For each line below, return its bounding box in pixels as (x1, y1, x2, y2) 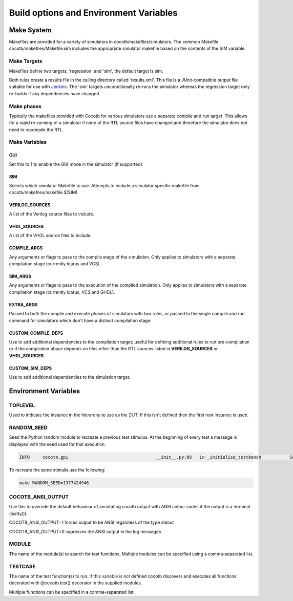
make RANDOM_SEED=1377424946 (19, 480, 89, 486)
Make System (9, 26, 52, 34)
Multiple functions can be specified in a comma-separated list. (9, 589, 135, 595)
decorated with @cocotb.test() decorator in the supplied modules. (9, 580, 142, 586)
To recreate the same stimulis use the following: (9, 467, 105, 472)
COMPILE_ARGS (9, 245, 43, 251)
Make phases (9, 103, 42, 109)
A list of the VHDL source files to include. (9, 233, 92, 238)
